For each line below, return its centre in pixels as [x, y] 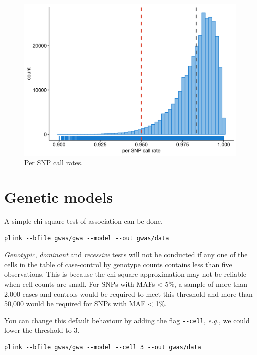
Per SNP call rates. [54, 162]
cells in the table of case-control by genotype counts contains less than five [118, 264]
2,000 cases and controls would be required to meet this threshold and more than [128, 294]
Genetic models [59, 197]
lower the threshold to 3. [42, 330]
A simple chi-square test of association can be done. [83, 221]
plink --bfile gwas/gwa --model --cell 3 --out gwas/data [103, 347]
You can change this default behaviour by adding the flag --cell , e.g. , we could [127, 320]
